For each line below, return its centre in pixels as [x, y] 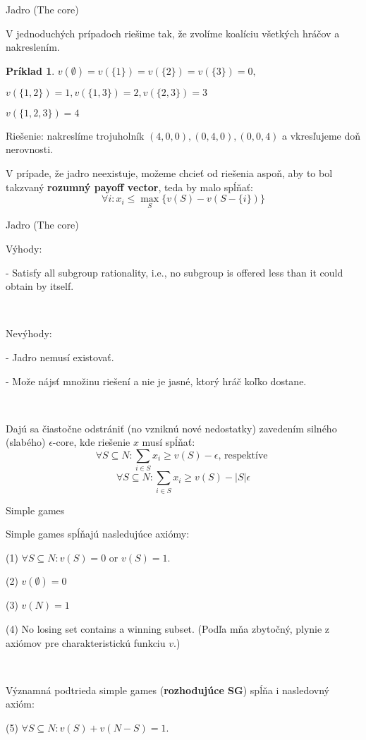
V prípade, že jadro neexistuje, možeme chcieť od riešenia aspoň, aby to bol [169, 172]
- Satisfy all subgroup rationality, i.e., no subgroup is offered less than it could [175, 272]
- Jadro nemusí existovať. [60, 357]
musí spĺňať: [169, 442]
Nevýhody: [29, 333]
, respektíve [243, 455]
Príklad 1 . [30, 70]
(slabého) [26, 442]
